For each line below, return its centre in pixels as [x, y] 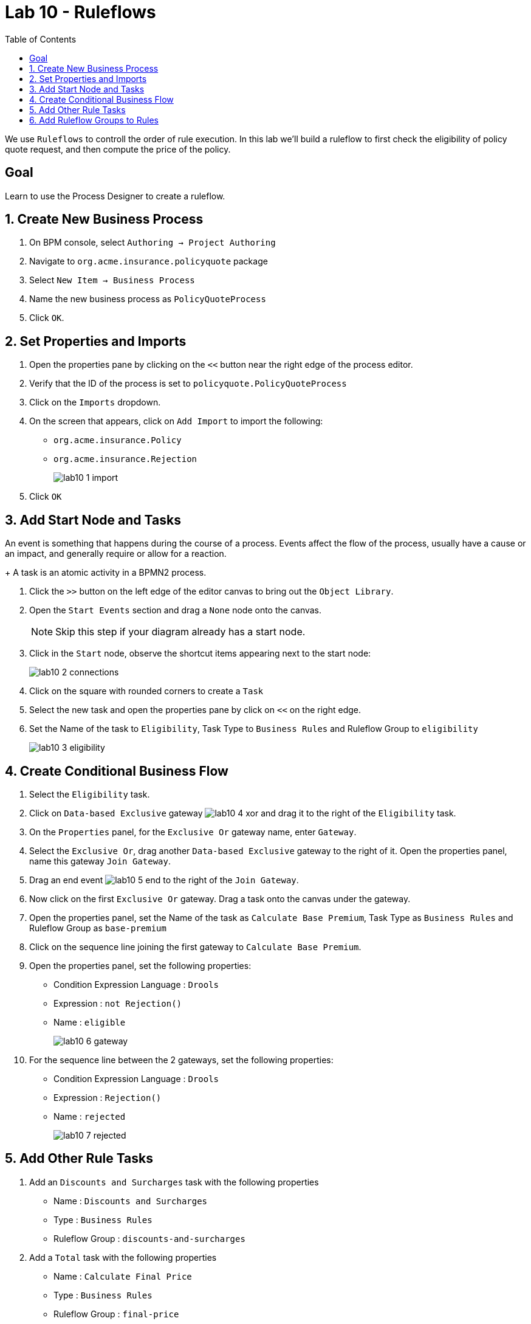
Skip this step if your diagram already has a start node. [180, 632]
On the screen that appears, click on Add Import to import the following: [176, 421]
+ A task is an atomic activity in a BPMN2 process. [106, 573]
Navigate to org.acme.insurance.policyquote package [149, 261]
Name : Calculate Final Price [123, 1276]
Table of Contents [41, 39]
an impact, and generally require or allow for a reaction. [116, 554]
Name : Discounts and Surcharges [131, 1201]
